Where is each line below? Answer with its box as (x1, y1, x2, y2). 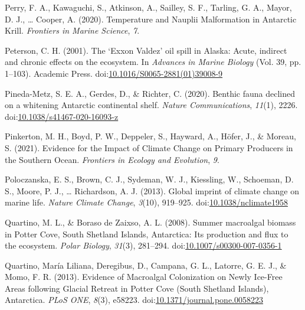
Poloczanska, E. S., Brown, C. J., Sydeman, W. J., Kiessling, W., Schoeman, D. (5, 173, 294, 185)
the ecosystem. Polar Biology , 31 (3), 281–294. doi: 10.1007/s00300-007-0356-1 (5, 239, 282, 252)
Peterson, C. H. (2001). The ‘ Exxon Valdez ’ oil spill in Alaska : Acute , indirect (5, 44, 287, 56)
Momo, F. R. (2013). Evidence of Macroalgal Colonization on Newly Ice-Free (5, 270, 283, 283)
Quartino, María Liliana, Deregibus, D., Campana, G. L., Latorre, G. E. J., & (5, 259, 287, 271)
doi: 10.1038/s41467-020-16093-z (5, 110, 119, 122)
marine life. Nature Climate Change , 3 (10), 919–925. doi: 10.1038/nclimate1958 (5, 196, 288, 208)
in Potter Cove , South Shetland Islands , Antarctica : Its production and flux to (5, 227, 288, 240)
